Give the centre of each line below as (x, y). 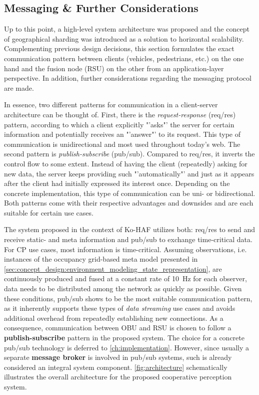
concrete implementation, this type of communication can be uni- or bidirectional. (130, 193)
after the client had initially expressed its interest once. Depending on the (117, 183)
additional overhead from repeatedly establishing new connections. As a (114, 318)
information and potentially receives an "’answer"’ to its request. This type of (122, 134)
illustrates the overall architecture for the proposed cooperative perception (118, 377)
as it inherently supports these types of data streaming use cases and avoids (120, 308)
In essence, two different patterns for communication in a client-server (111, 105)
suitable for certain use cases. (49, 212)
